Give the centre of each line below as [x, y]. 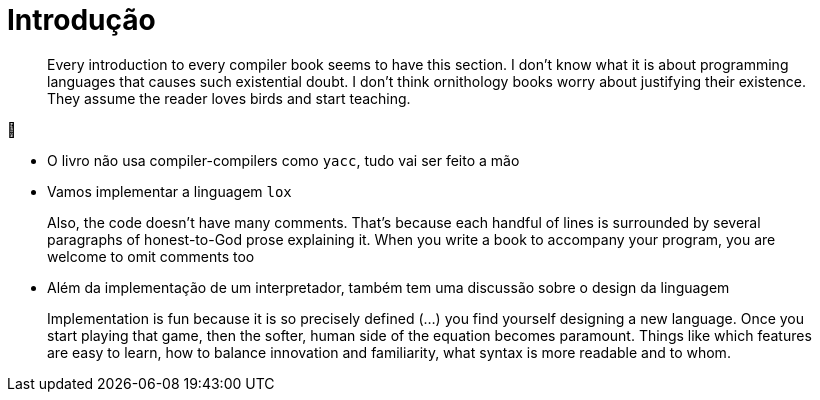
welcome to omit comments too [151, 256]
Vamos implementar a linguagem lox [169, 191]
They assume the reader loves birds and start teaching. [229, 98]
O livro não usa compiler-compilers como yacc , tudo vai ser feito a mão [283, 160]
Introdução [81, 20]
